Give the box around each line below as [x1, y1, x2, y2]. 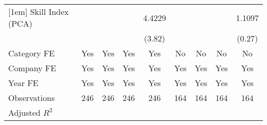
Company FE [8, 62, 56, 74]
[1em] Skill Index [8, 6, 69, 17]
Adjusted [8, 107, 41, 118]
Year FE [8, 77, 39, 89]
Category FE [8, 47, 55, 59]
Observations [8, 92, 55, 103]
